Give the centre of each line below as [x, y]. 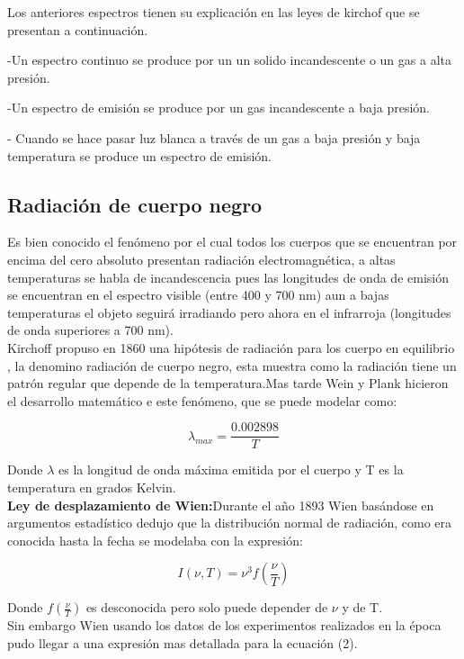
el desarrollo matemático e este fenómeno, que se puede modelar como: [202, 400]
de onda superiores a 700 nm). [90, 330]
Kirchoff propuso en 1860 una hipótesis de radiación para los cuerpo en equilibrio [231, 347]
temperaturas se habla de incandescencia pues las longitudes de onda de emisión [228, 277]
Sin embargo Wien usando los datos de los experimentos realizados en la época [224, 625]
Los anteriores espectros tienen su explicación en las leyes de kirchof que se [214, 12]
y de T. [362, 607]
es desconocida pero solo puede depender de [207, 607]
